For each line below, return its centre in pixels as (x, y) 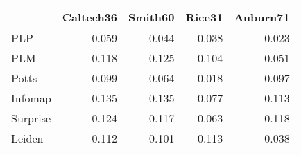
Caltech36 (90, 17)
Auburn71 (262, 17)
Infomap (31, 98)
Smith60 (152, 17)
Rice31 (204, 17)
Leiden (27, 138)
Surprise (31, 118)
